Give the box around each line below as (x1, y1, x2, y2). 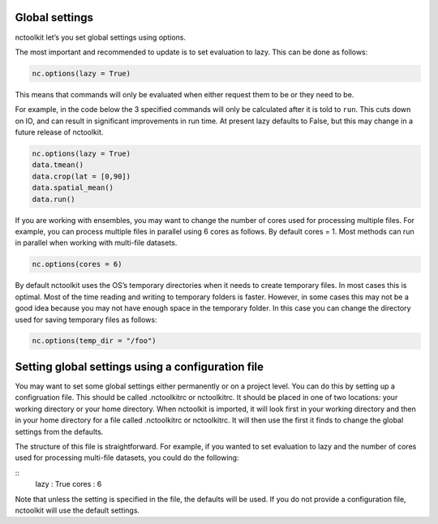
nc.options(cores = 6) (32, 260, 122, 269)
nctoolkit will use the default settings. (15, 505, 140, 515)
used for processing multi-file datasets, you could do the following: (15, 453, 239, 462)
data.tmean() (32, 161, 84, 170)
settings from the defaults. (15, 427, 104, 436)
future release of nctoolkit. (15, 127, 104, 137)
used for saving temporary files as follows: (15, 315, 157, 324)
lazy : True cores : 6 (35, 479, 102, 489)
